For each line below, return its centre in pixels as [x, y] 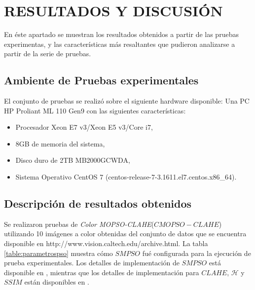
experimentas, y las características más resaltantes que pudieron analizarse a [120, 44]
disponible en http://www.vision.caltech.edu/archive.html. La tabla [106, 243]
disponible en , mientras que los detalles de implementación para [102, 272]
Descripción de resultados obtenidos [98, 203]
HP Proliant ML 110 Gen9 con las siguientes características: [95, 110]
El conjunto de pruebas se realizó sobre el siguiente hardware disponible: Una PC [127, 101]
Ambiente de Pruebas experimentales [101, 80]
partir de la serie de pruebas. [48, 54]
